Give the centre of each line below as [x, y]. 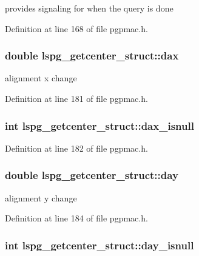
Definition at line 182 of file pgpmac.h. [76, 148]
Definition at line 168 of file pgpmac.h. [76, 28]
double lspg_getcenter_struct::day [92, 175]
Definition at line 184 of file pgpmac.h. [76, 218]
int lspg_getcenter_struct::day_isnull [99, 245]
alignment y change [41, 197]
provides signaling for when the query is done [89, 8]
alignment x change [41, 78]
